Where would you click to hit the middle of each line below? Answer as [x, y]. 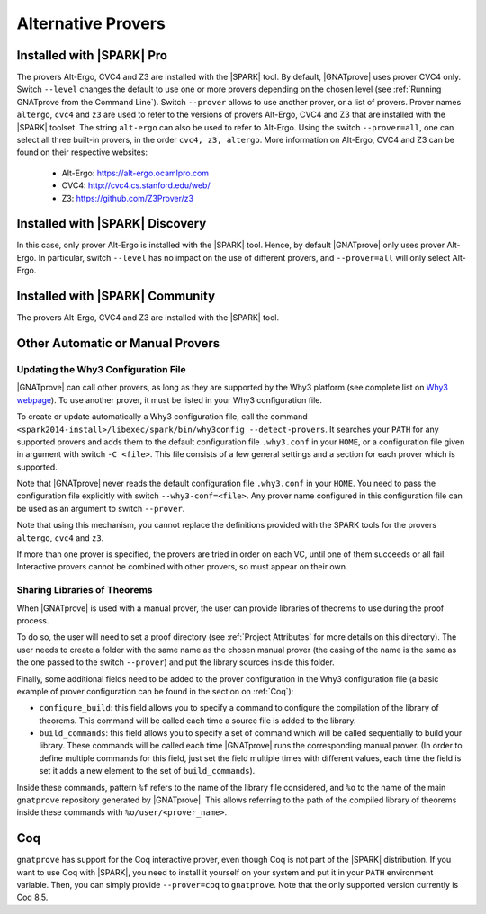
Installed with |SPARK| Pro [92, 55]
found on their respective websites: [82, 152]
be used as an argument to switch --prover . [101, 508]
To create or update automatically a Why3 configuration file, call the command [162, 417]
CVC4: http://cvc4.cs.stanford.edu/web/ [136, 185]
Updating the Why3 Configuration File [101, 369]
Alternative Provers [91, 23]
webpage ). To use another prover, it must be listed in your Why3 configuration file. [170, 399]
